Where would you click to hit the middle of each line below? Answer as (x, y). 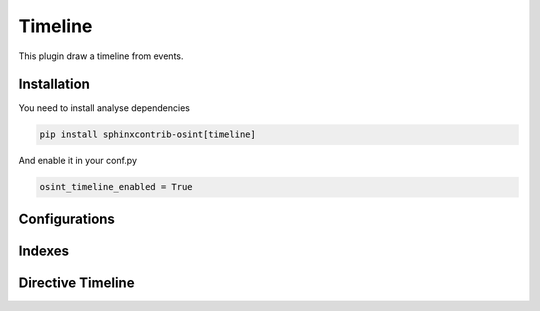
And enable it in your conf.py (78, 161)
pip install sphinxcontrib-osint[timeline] (148, 134)
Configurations (66, 218)
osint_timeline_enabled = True (116, 187)
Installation (54, 84)
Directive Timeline (76, 282)
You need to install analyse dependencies (104, 108)
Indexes (44, 250)
